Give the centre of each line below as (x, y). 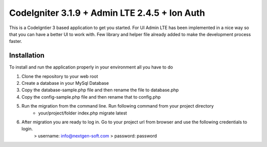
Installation (27, 55)
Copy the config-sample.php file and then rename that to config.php (91, 97)
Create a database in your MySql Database (65, 83)
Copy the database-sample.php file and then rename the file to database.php (100, 90)
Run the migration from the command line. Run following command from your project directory (118, 106)
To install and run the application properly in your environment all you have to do (91, 67)
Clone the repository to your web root (60, 76)
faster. (16, 41)
